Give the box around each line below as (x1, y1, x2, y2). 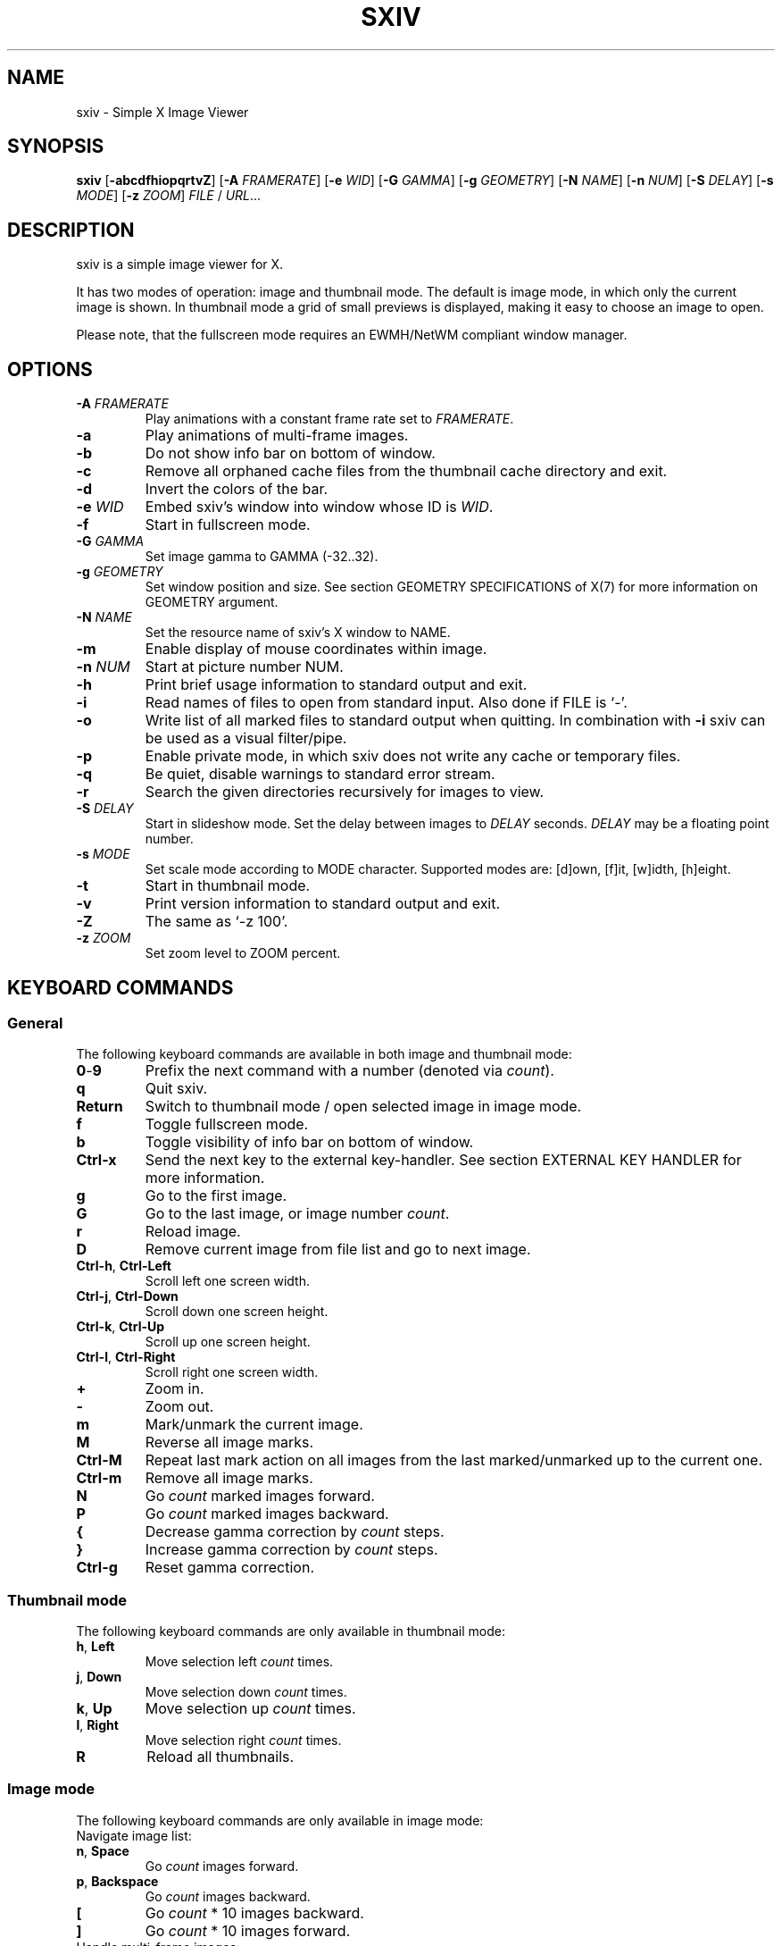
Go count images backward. (145, 1888, 311, 1904)
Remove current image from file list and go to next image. (145, 1240, 531, 1259)
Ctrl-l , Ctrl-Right (76, 1349, 176, 1365)
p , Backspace (76, 1873, 159, 1889)
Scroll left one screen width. (145, 1273, 310, 1289)
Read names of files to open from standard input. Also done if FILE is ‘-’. (145, 693, 628, 712)
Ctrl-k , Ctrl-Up (76, 1319, 165, 1335)
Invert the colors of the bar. (145, 480, 329, 499)
